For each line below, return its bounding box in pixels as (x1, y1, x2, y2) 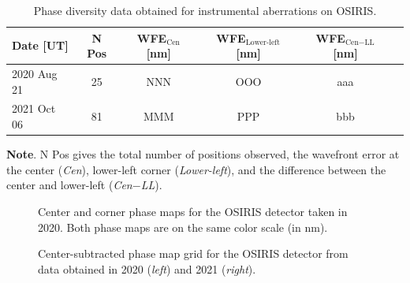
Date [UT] (12, 37, 69, 54)
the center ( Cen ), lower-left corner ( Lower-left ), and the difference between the (6, 161, 386, 177)
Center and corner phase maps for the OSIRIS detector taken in (38, 203, 348, 219)
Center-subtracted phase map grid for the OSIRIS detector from (38, 245, 348, 262)
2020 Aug (12, 65, 58, 82)
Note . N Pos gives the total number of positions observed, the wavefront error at (6, 146, 400, 162)
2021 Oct (12, 100, 56, 117)
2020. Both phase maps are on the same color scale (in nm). (38, 218, 328, 235)
